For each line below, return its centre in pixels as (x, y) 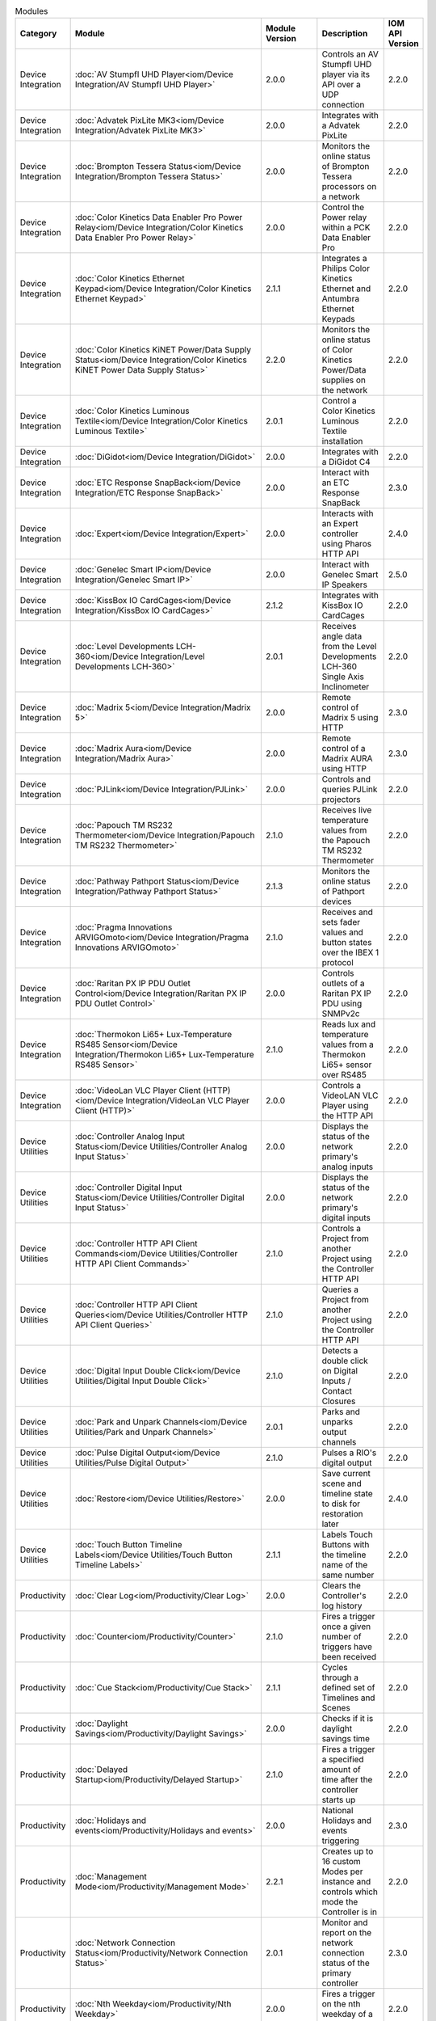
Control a (339, 401)
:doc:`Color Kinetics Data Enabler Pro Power (159, 217)
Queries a (340, 1289)
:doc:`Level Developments (124, 647)
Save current (346, 1474)
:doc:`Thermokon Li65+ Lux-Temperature (153, 1035)
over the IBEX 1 (350, 952)
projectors (341, 800)
